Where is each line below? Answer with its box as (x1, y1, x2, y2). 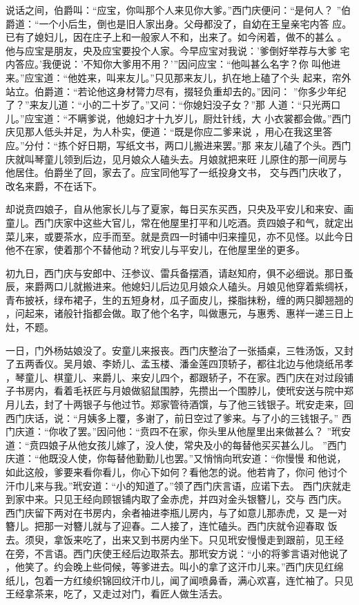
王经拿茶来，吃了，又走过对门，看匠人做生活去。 (6, 586, 228, 601)
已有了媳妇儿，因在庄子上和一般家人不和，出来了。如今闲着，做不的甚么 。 (6, 30, 347, 44)
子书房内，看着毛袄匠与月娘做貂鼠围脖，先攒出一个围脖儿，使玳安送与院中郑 (6, 383, 353, 398)
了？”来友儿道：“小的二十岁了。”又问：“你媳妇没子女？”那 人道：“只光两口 (6, 97, 341, 112)
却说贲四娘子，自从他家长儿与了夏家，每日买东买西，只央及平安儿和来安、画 (6, 202, 353, 216)
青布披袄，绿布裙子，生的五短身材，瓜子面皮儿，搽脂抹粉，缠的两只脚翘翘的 (6, 292, 353, 307)
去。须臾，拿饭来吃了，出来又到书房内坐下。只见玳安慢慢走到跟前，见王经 (6, 532, 344, 546)
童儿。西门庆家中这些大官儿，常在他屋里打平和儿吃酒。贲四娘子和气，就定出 (6, 215, 353, 229)
